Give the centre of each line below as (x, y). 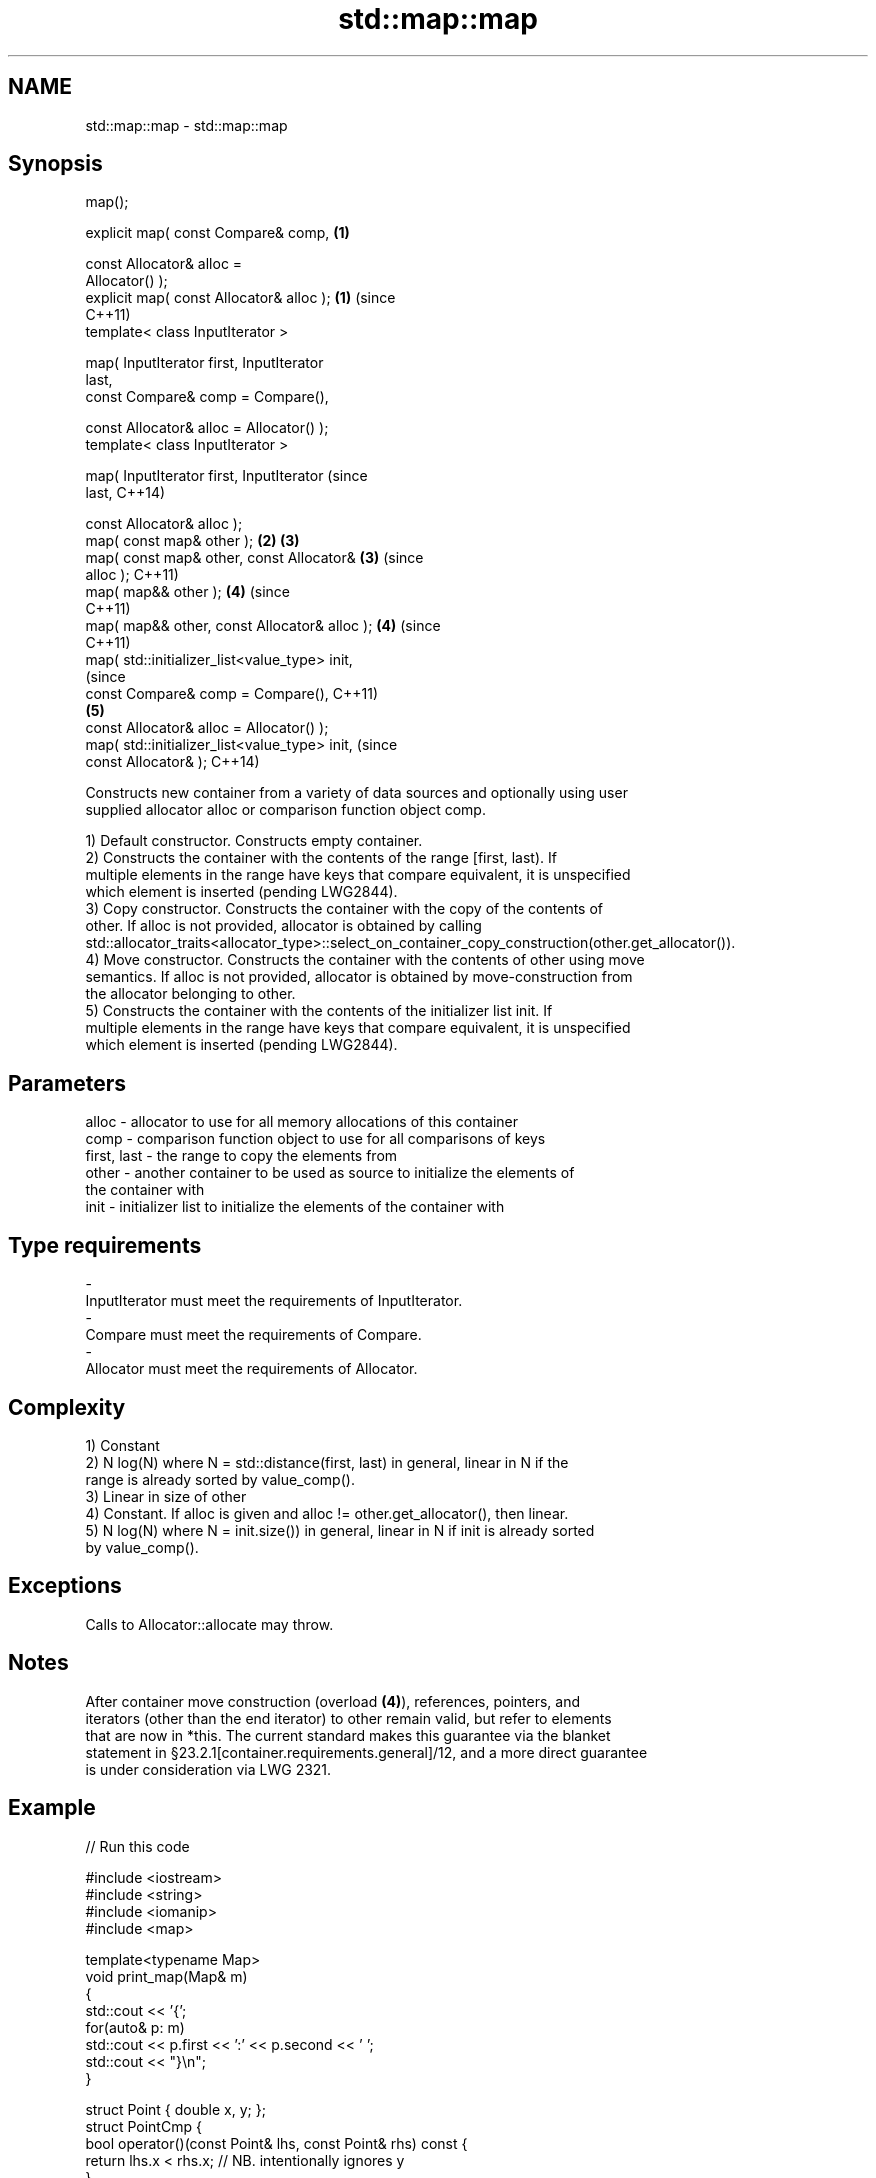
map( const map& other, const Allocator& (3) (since (254, 558)
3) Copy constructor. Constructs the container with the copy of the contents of (344, 909)
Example (52, 1808)
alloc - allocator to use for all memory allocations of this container (302, 1122)
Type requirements (105, 1245)
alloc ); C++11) (132, 575)
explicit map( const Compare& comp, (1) (217, 233)
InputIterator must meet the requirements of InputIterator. (274, 1301)
